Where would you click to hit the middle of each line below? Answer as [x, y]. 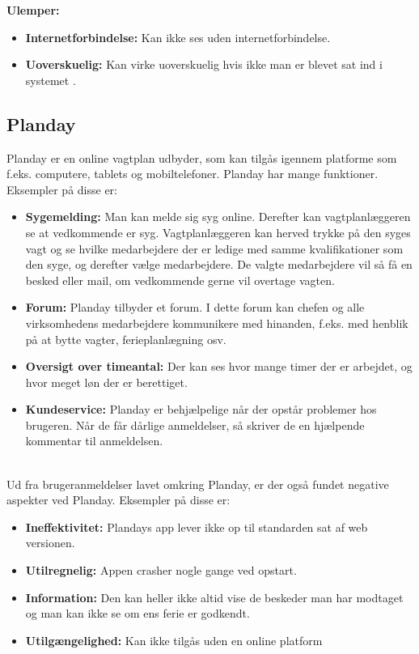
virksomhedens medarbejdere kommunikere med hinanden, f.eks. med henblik [217, 323]
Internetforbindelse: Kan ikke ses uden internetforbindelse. [178, 37]
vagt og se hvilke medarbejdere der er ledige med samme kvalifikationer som [214, 248]
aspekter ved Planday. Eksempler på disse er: [119, 500]
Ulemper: [33, 10]
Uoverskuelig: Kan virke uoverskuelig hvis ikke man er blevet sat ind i [204, 64]
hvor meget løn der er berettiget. [106, 382]
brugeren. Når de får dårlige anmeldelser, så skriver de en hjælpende [195, 425]
